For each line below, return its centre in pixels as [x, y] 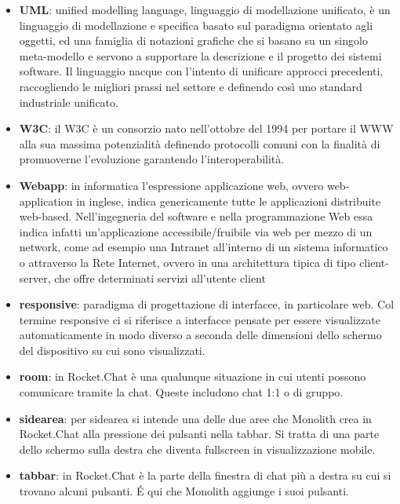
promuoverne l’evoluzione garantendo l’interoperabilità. [152, 159]
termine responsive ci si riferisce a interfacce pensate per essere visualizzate [200, 319]
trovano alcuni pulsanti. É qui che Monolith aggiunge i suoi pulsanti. [184, 491]
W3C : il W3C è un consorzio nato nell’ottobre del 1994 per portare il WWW [206, 128]
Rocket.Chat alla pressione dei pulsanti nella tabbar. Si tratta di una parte [199, 434]
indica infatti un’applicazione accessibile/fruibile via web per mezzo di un [196, 231]
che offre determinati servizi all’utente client [160, 278]
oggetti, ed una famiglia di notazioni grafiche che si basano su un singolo [193, 40]
